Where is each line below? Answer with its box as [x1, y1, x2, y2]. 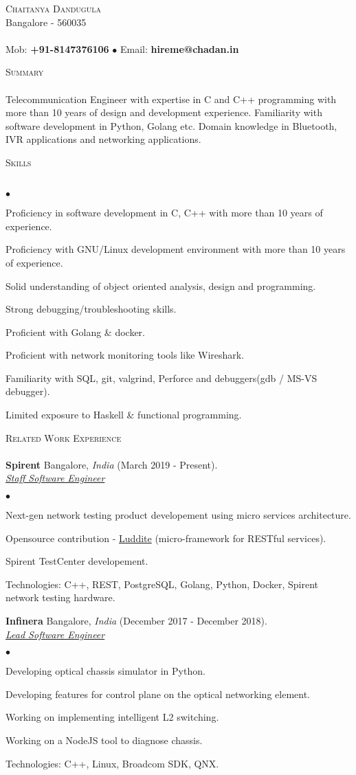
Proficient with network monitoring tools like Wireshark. [5, 348, 245, 362]
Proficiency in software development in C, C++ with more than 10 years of [5, 205, 323, 220]
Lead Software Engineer [5, 627, 105, 641]
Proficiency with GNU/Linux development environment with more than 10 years [5, 242, 346, 256]
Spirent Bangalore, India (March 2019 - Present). [5, 457, 218, 471]
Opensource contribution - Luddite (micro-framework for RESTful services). [5, 530, 326, 545]
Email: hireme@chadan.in [120, 41, 239, 56]
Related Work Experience [5, 430, 122, 445]
